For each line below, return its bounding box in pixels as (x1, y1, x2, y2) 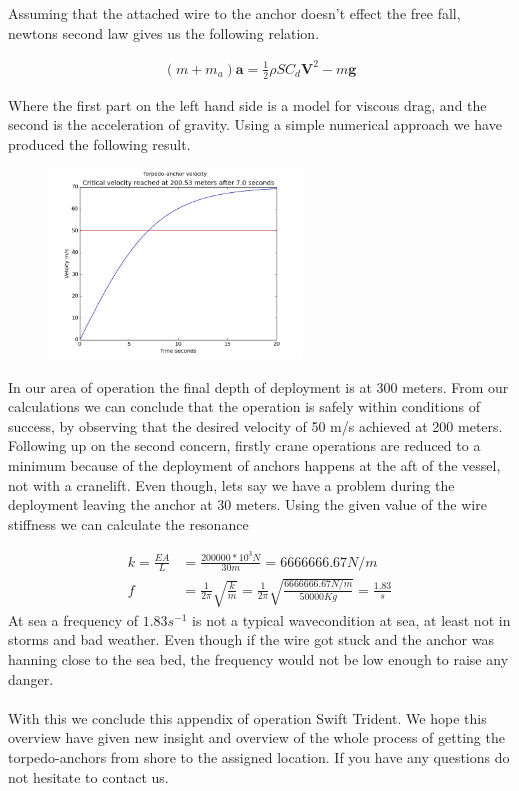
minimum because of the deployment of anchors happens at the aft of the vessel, (8, 455, 501, 476)
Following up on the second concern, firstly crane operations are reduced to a (8, 435, 481, 456)
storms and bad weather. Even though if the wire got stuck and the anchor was (8, 629, 494, 650)
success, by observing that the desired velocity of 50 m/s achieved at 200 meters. (8, 415, 503, 436)
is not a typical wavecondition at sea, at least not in (192, 609, 511, 630)
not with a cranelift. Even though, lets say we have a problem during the (8, 474, 455, 495)
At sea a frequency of (8, 609, 138, 630)
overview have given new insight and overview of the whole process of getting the (8, 727, 505, 748)
